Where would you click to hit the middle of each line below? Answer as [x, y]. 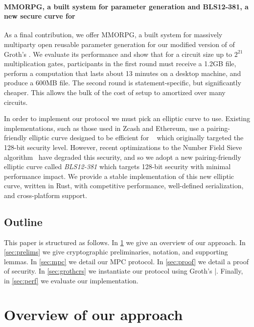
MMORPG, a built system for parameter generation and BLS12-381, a [126, 6]
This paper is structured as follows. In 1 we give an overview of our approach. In [125, 242]
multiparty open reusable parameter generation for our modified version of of [119, 44]
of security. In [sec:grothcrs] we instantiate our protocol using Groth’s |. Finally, [124, 271]
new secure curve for [40, 16]
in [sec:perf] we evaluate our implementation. [71, 281]
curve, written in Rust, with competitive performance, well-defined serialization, [124, 186]
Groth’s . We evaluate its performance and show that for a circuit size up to [118, 54]
